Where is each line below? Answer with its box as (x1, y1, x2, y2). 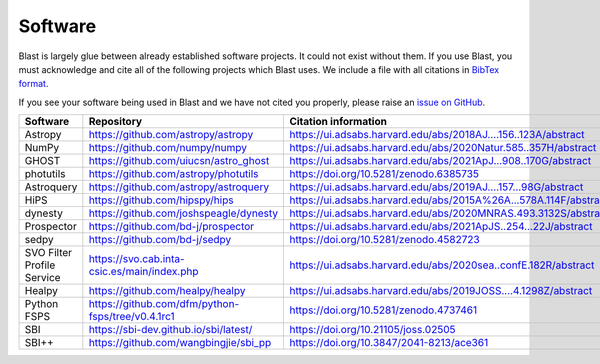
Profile (24, 258, 56, 272)
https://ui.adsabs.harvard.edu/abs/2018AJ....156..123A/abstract (289, 128, 585, 142)
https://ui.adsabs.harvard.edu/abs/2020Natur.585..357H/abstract (289, 141, 597, 155)
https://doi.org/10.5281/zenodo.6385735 (289, 167, 480, 181)
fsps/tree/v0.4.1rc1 (88, 310, 175, 324)
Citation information (289, 115, 387, 129)
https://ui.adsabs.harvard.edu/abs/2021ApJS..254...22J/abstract (289, 220, 593, 234)
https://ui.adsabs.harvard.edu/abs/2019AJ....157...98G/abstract (289, 180, 584, 194)
